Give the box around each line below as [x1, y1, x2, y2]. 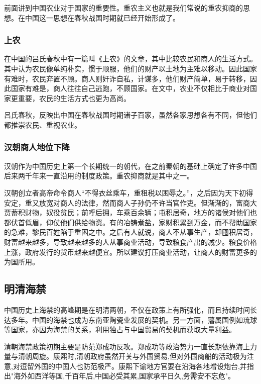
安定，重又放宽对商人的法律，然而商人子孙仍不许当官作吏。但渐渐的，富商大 [4, 197, 257, 208]
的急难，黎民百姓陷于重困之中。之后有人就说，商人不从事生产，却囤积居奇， [4, 227, 257, 237]
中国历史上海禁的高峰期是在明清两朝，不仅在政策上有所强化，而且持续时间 [4, 304, 250, 315]
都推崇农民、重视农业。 [4, 119, 81, 130]
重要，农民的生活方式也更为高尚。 [18, 92, 130, 103]
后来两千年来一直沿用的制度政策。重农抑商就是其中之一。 [4, 170, 194, 181]
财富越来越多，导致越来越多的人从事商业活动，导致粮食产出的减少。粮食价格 [4, 236, 257, 247]
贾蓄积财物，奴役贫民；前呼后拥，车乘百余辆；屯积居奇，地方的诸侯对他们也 [4, 207, 257, 218]
